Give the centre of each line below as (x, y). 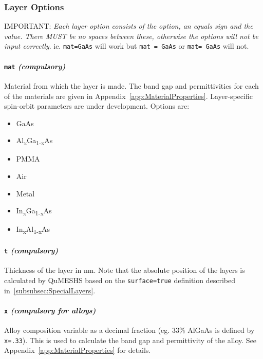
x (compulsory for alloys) (50, 310)
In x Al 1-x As (33, 230)
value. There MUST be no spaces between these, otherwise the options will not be (131, 36)
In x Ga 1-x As (34, 211)
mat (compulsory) (35, 66)
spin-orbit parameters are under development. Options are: (97, 106)
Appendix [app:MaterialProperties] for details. (78, 350)
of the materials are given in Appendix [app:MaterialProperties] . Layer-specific (128, 96)
